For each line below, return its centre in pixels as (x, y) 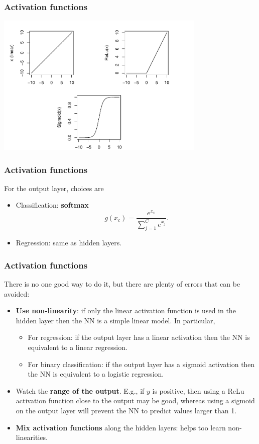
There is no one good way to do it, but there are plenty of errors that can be (122, 284)
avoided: (17, 293)
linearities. (32, 437)
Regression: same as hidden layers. (69, 243)
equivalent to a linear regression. (78, 347)
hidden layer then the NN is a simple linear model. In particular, (115, 320)
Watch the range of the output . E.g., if (80, 390)
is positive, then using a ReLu (198, 390)
